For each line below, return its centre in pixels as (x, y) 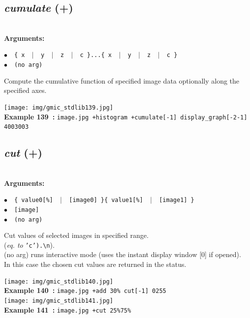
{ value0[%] (34, 200)
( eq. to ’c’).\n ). (29, 245)
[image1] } (177, 200)
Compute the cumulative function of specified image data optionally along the (122, 80)
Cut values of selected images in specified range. (76, 235)
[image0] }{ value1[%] (106, 200)
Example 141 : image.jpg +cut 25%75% (68, 309)
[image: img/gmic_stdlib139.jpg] (59, 107)
